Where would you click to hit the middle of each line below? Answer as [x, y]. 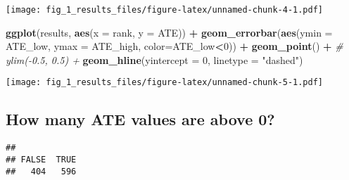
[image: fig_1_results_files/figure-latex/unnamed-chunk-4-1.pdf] [165, 10]
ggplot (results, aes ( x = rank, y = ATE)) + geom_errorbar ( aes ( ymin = [169, 32]
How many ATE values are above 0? [140, 119]
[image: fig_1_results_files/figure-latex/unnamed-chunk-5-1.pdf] [165, 83]
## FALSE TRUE [41, 159]
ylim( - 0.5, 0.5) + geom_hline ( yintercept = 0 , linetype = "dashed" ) [154, 59]
